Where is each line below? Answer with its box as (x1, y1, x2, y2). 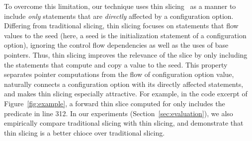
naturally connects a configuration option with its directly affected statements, (4, 78, 244, 89)
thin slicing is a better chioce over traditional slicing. (4, 127, 165, 138)
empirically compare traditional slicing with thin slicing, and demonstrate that (4, 118, 244, 128)
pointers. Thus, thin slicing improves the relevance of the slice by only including (4, 49, 248, 60)
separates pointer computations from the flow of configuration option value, (4, 69, 234, 79)
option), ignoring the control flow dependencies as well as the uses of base (4, 40, 229, 50)
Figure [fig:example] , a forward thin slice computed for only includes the (4, 98, 225, 108)
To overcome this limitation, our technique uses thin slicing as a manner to (4, 1, 236, 11)
